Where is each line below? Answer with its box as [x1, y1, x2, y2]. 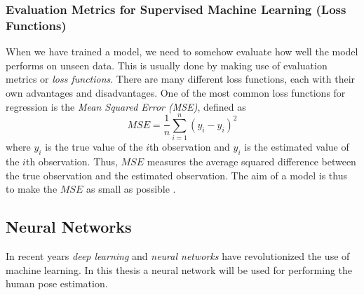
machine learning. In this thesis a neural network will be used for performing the [6, 262, 353, 277]
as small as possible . [86, 181, 176, 196]
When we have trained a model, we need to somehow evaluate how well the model [6, 44, 358, 59]
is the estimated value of [244, 139, 349, 154]
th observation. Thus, [25, 154, 118, 169]
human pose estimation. [6, 276, 108, 291]
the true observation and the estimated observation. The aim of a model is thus [6, 167, 347, 182]
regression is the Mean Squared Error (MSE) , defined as [6, 99, 246, 114]
